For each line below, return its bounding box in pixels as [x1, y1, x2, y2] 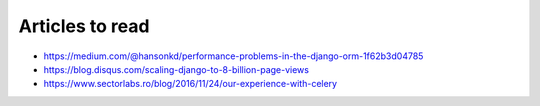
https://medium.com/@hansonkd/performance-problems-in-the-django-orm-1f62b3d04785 [43, 50, 424, 62]
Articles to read [18, 15, 150, 37]
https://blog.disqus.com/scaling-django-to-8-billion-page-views [43, 63, 310, 75]
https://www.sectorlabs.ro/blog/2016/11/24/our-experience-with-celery [43, 78, 338, 90]
